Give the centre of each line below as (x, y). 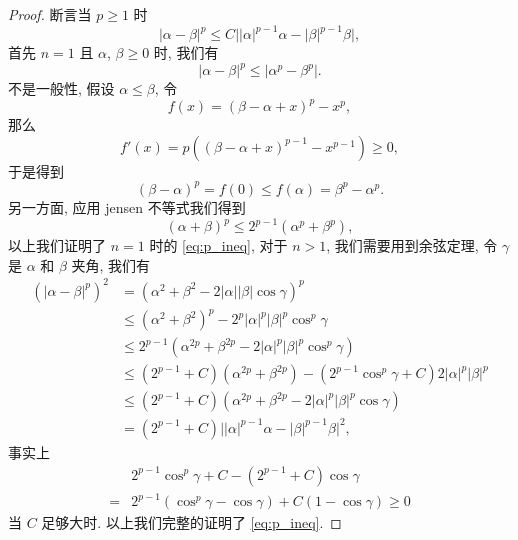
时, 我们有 (186, 52)
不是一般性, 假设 (61, 88)
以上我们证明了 (57, 245)
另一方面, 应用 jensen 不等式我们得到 (127, 206)
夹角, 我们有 (111, 264)
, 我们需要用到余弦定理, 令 (412, 245)
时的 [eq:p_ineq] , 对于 (218, 245)
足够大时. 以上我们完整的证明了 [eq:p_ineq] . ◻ (191, 522)
